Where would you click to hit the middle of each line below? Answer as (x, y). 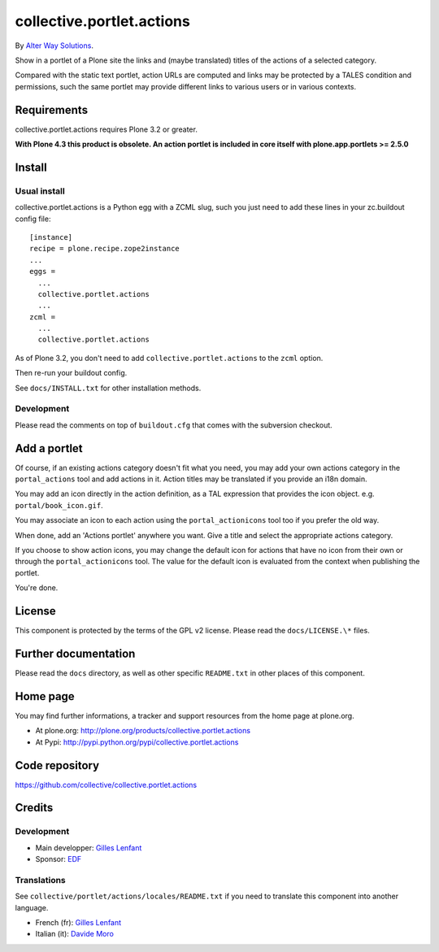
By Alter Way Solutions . (54, 46)
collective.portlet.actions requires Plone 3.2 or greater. (106, 129)
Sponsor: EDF (59, 859)
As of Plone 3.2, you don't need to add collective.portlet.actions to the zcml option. (169, 358)
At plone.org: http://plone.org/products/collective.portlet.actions (143, 731)
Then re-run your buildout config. (71, 373)
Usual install (40, 191)
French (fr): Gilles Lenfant (78, 923)
